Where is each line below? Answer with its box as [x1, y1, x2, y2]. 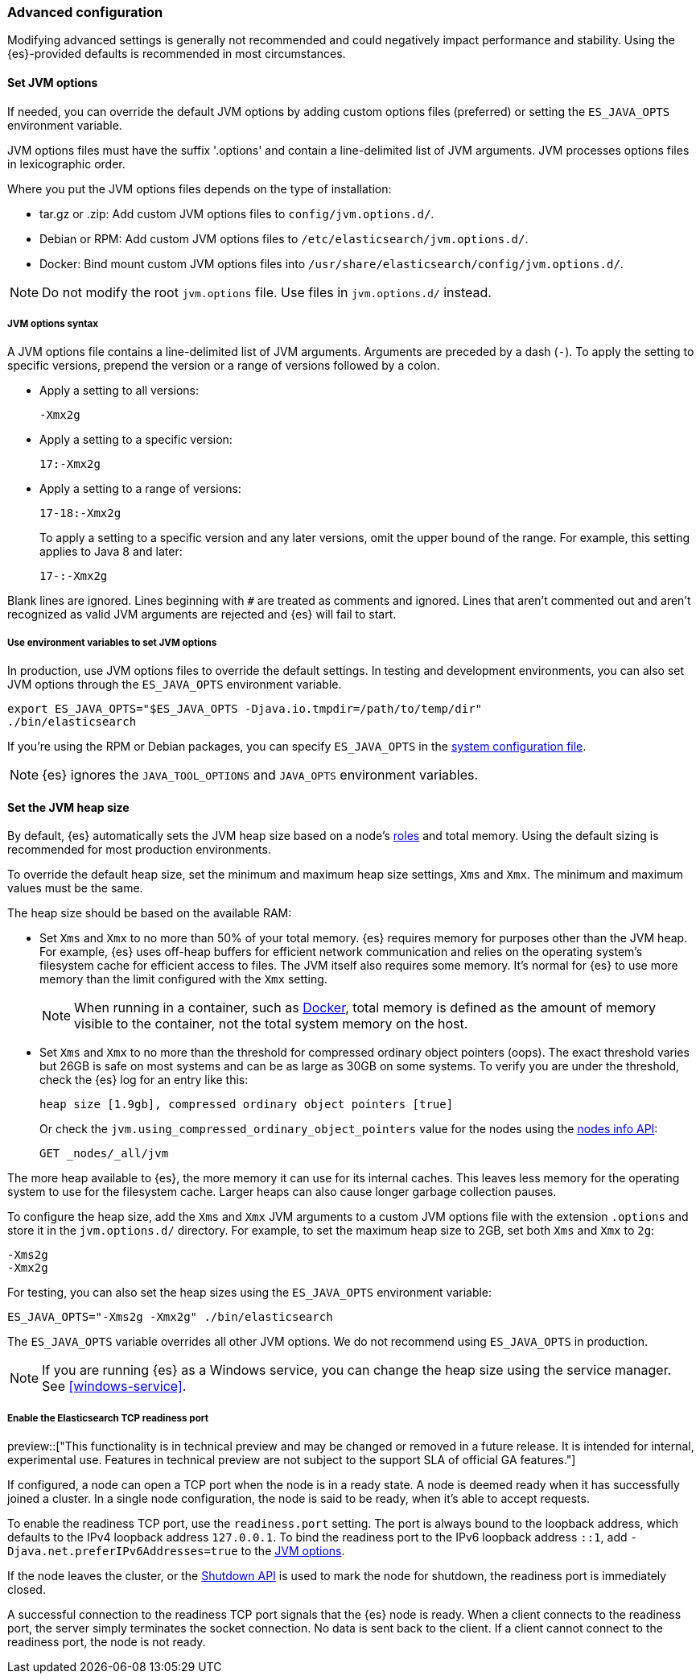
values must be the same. [7, 881, 143, 896]
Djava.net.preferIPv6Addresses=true [7, 1545, 238, 1558]
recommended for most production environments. [7, 842, 271, 857]
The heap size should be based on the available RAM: [7, 906, 292, 921]
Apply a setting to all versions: [39, 383, 200, 398]
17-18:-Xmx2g [39, 507, 121, 520]
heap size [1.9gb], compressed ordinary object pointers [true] [39, 1098, 454, 1111]
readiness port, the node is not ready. [7, 1635, 206, 1649]
